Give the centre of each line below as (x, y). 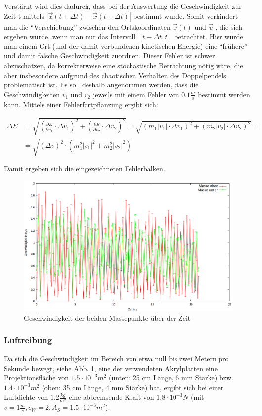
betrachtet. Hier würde (209, 36)
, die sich (229, 26)
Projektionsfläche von (36, 378)
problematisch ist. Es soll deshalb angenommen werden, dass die (101, 85)
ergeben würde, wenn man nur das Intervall (70, 36)
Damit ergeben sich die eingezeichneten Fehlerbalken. (85, 169)
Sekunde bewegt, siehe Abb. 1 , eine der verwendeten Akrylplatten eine (111, 368)
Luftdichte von (26, 397)
